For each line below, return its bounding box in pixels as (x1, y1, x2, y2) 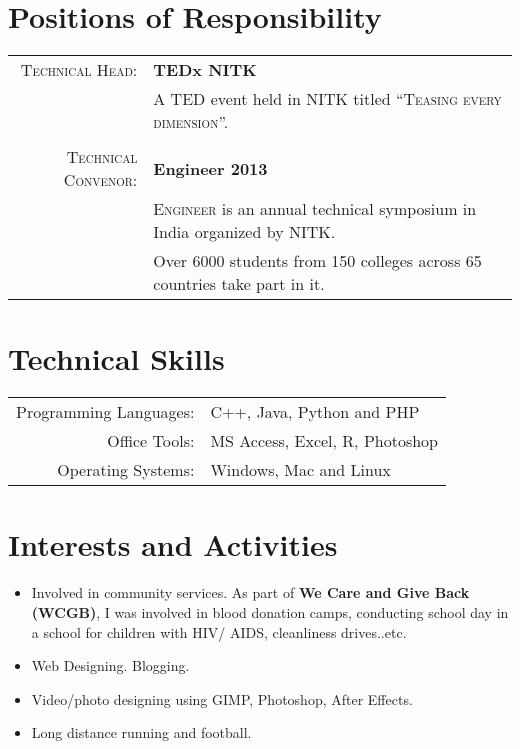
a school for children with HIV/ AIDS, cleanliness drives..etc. (31, 621, 407, 642)
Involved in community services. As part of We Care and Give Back (31, 582, 470, 603)
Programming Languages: (16, 400, 195, 424)
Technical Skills (8, 338, 225, 379)
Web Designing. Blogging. (31, 655, 190, 676)
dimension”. (153, 110, 229, 134)
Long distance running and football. (31, 722, 252, 743)
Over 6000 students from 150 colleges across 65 (153, 249, 482, 273)
